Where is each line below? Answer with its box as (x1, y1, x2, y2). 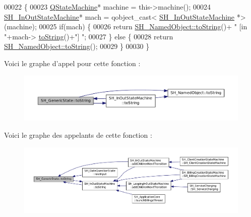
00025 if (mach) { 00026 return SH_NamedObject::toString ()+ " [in (39, 21, 247, 32)
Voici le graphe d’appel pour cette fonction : (4, 58, 141, 68)
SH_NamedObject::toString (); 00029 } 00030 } (4, 41, 150, 51)
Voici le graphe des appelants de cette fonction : (4, 130, 152, 140)
